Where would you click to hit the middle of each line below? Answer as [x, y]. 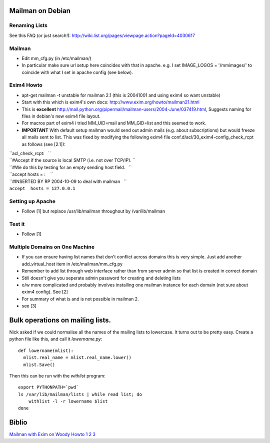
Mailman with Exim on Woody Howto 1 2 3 [52, 434]
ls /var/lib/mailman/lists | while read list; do [80, 394]
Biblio [18, 422]
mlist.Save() [39, 364]
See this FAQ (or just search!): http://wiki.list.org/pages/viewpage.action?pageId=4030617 [102, 35]
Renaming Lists [28, 25]
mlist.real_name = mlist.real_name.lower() [77, 358]
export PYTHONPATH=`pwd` [48, 387]
